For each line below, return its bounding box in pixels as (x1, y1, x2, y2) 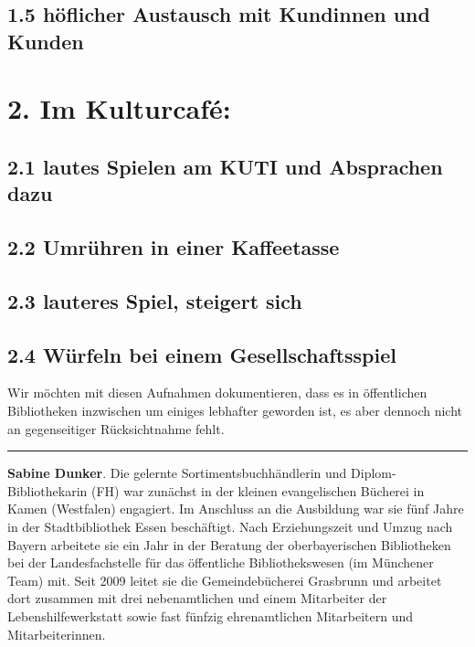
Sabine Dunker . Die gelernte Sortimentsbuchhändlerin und (7, 463, 347, 483)
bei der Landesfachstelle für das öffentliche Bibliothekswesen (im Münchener (7, 553, 434, 572)
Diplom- (351, 463, 396, 483)
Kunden (7, 27, 84, 55)
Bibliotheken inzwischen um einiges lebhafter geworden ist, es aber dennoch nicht (7, 401, 462, 420)
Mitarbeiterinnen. (7, 624, 106, 643)
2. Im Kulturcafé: (7, 90, 231, 127)
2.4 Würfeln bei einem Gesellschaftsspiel (7, 340, 396, 368)
